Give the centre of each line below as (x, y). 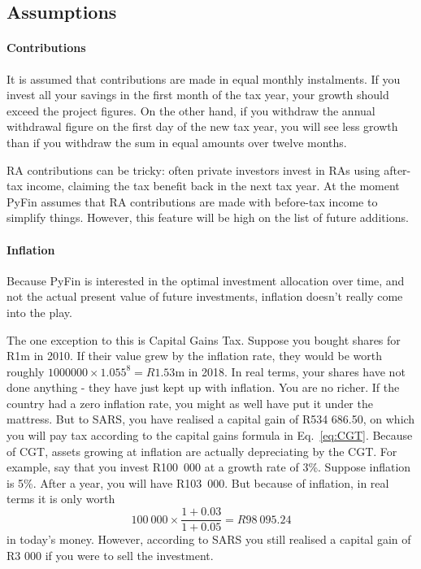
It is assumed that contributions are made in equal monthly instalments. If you (204, 78)
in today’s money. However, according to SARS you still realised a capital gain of (209, 539)
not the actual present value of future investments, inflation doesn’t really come (205, 296)
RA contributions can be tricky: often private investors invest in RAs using (193, 169)
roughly (26, 371)
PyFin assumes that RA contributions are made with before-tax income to (192, 201)
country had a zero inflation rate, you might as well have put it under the (190, 403)
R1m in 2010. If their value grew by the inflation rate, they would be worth (194, 356)
